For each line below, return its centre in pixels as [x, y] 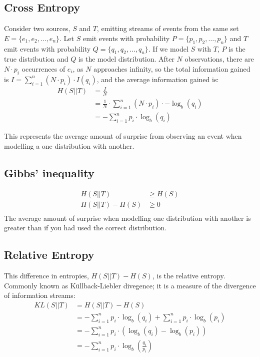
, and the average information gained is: [158, 79]
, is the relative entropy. [189, 276]
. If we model [168, 48]
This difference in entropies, [46, 276]
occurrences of [43, 68]
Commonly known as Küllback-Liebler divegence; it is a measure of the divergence [130, 285]
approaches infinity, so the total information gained [172, 68]
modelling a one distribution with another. [69, 145]
